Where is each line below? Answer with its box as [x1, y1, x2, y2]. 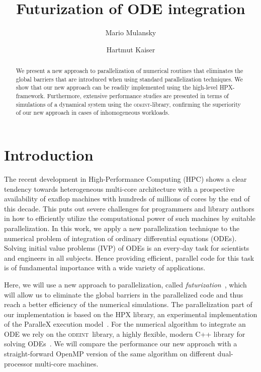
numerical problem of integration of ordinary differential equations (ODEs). [4, 233, 237, 243]
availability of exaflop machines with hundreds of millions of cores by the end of [4, 193, 250, 204]
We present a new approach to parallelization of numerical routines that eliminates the [16, 66, 243, 75]
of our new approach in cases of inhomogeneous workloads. [16, 108, 170, 117]
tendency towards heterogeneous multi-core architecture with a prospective [4, 183, 235, 194]
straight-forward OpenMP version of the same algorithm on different [4, 348, 215, 359]
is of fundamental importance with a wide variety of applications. [4, 262, 206, 273]
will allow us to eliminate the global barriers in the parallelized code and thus [4, 289, 243, 300]
